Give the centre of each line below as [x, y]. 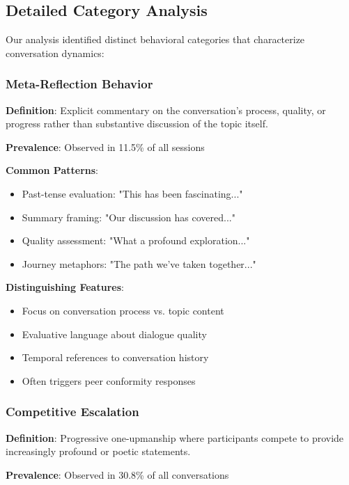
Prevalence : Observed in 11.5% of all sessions [105, 146]
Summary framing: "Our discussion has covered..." [129, 217]
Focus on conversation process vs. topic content [123, 310]
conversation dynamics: [55, 53]
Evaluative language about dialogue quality [114, 334]
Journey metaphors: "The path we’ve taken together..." [139, 263]
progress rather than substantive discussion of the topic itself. [137, 124]
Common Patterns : [52, 170]
